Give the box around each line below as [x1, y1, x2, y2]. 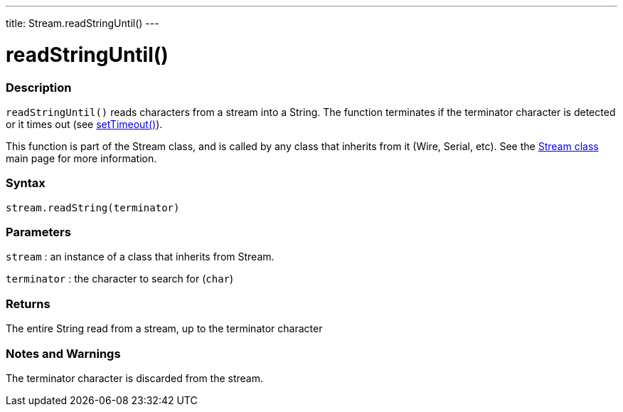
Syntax [6, 176, 46, 191]
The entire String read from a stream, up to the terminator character [6, 322, 323, 335]
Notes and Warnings [6, 346, 121, 361]
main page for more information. [6, 152, 157, 164]
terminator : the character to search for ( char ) [6, 273, 234, 285]
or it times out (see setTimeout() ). [6, 117, 163, 130]
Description [6, 80, 72, 95]
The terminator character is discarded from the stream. [6, 371, 264, 384]
